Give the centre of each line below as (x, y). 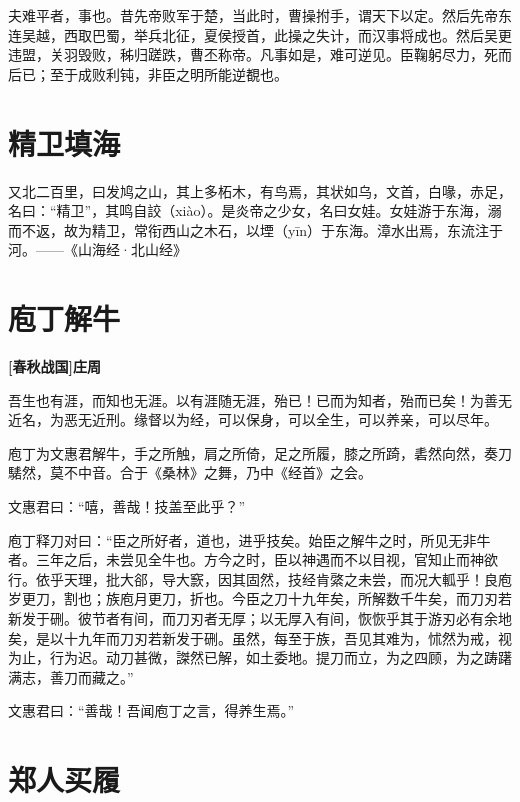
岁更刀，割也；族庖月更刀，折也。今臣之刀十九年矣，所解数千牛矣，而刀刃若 (260, 598)
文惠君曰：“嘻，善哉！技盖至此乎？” (127, 505)
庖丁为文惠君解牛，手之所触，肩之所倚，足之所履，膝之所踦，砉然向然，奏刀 (260, 452)
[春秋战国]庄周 (54, 366)
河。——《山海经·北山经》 (97, 249)
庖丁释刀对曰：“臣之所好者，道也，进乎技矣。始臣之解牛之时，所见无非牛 (249, 539)
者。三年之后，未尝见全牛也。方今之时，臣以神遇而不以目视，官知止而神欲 (253, 559)
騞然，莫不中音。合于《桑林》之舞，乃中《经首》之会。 (190, 472)
